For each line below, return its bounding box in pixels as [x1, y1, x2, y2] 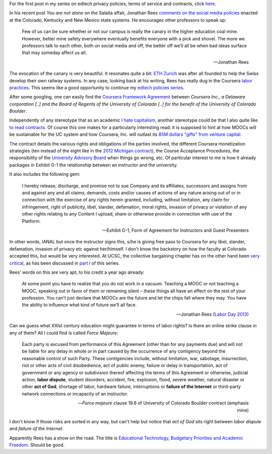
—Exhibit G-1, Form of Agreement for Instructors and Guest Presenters [102, 227, 249, 233]
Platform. [22, 218, 41, 224]
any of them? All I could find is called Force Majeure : [9, 330, 118, 336]
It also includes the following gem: [9, 171, 81, 177]
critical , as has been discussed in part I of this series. [9, 260, 120, 266]
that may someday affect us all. [22, 49, 87, 56]
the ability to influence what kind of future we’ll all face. [22, 302, 137, 308]
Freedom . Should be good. [9, 442, 65, 448]
